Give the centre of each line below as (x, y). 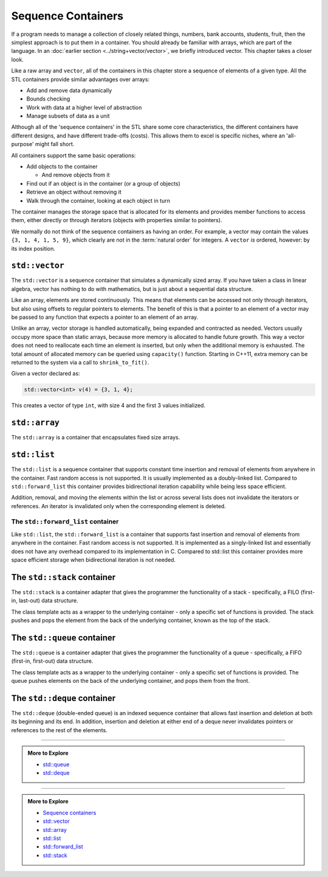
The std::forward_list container (65, 522)
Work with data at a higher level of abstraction (84, 107)
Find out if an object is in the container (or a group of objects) (103, 183)
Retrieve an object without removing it (74, 192)
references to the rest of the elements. (59, 730)
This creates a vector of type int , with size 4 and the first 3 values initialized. (108, 405)
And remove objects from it (76, 175)
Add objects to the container (62, 167)
